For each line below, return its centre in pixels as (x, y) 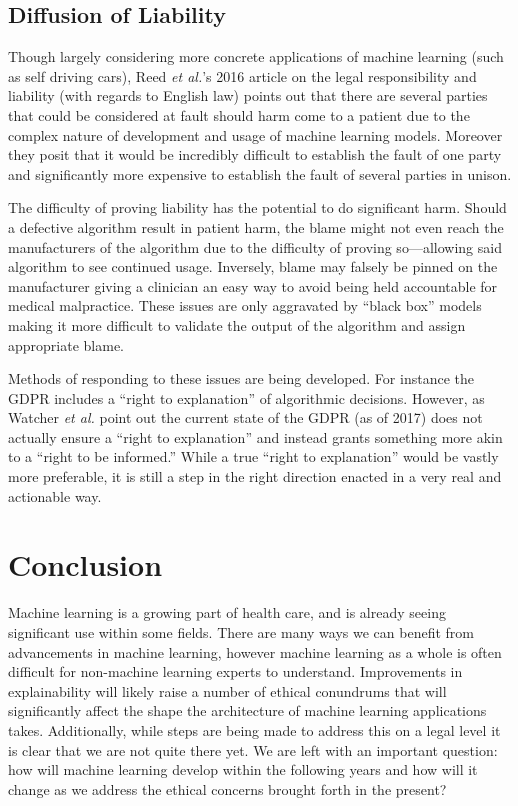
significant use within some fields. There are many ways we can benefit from (241, 631)
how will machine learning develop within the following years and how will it (243, 769)
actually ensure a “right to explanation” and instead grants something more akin (255, 436)
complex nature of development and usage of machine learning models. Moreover (255, 134)
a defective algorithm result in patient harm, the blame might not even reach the (256, 226)
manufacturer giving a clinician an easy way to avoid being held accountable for (253, 285)
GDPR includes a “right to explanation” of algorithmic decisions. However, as (246, 397)
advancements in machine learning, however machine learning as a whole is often (255, 651)
